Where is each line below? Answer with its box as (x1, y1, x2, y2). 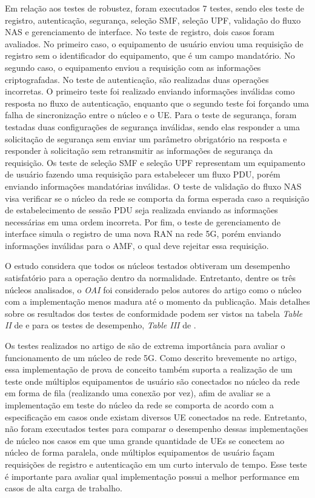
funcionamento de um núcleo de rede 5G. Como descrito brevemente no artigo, (5, 351, 297, 364)
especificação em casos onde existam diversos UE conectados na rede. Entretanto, (5, 410, 307, 423)
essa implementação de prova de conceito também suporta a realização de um (5, 363, 293, 376)
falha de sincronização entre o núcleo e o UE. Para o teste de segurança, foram (5, 108, 297, 121)
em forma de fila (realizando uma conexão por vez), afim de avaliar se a (5, 387, 271, 399)
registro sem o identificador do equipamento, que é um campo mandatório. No (5, 49, 295, 62)
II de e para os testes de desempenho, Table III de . (5, 319, 196, 331)
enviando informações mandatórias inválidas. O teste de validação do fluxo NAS (5, 179, 302, 192)
